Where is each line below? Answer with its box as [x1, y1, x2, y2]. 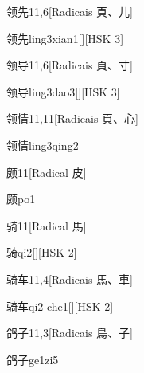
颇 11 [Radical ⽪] [6, 163, 87, 180]
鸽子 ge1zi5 [6, 351, 59, 367]
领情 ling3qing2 [6, 136, 79, 153]
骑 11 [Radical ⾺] [6, 217, 87, 234]
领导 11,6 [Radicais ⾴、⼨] [6, 57, 133, 73]
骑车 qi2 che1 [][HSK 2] [6, 297, 114, 314]
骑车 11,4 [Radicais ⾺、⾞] [6, 270, 133, 287]
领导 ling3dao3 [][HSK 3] [6, 83, 120, 100]
